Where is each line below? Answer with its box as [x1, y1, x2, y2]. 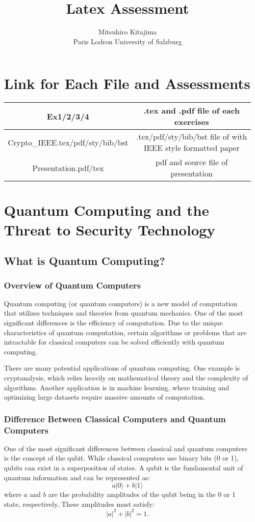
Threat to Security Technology [4, 219, 215, 239]
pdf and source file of [155, 156, 228, 168]
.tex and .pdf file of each [143, 105, 240, 116]
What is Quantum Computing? [4, 253, 165, 268]
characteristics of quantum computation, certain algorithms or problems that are [4, 327, 247, 337]
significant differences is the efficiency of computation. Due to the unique [4, 318, 223, 327]
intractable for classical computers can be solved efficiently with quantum [4, 337, 225, 347]
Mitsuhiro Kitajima [98, 27, 157, 37]
